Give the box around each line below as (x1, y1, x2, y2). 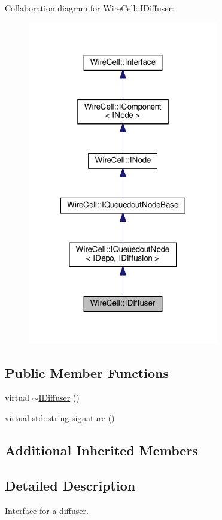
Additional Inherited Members (5, 440, 198, 459)
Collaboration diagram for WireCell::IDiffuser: (5, 2, 174, 14)
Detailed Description (5, 476, 136, 494)
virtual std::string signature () (5, 411, 115, 424)
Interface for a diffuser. (5, 504, 89, 516)
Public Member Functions (5, 363, 169, 382)
